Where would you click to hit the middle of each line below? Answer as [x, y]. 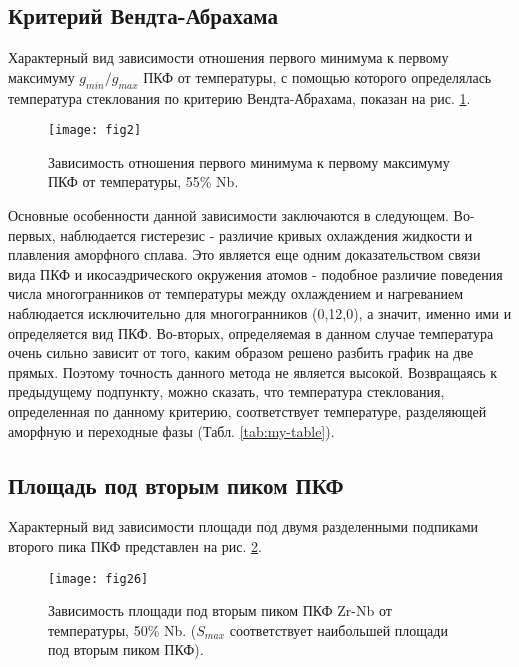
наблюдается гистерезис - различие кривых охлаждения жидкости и [266, 234]
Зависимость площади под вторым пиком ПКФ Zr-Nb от [220, 610]
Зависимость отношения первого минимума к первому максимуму [249, 161]
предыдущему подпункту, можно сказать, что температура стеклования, [226, 391]
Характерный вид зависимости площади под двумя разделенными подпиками [243, 526]
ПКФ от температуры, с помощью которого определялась [317, 76]
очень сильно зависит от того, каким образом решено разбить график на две [241, 352]
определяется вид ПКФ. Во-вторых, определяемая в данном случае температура [251, 332]
